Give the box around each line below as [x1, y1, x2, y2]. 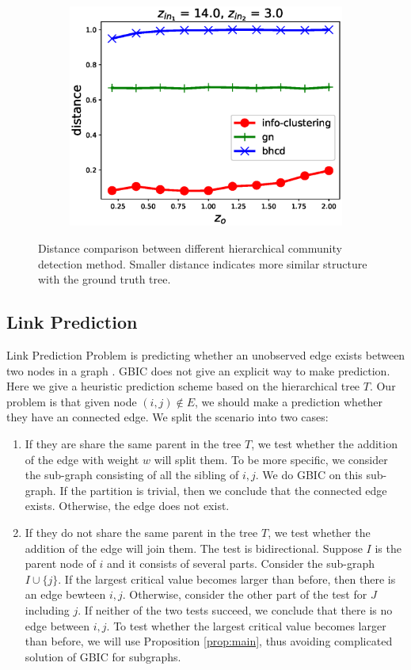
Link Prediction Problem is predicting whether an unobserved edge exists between [6, 347, 405, 364]
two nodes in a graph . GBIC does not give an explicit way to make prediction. [6, 362, 390, 379]
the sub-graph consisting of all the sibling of [25, 466, 239, 483]
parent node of [25, 555, 96, 572]
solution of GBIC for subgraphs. [25, 648, 181, 664]
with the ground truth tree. [38, 271, 171, 287]
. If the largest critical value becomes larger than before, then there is [58, 570, 396, 587]
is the [375, 539, 401, 556]
